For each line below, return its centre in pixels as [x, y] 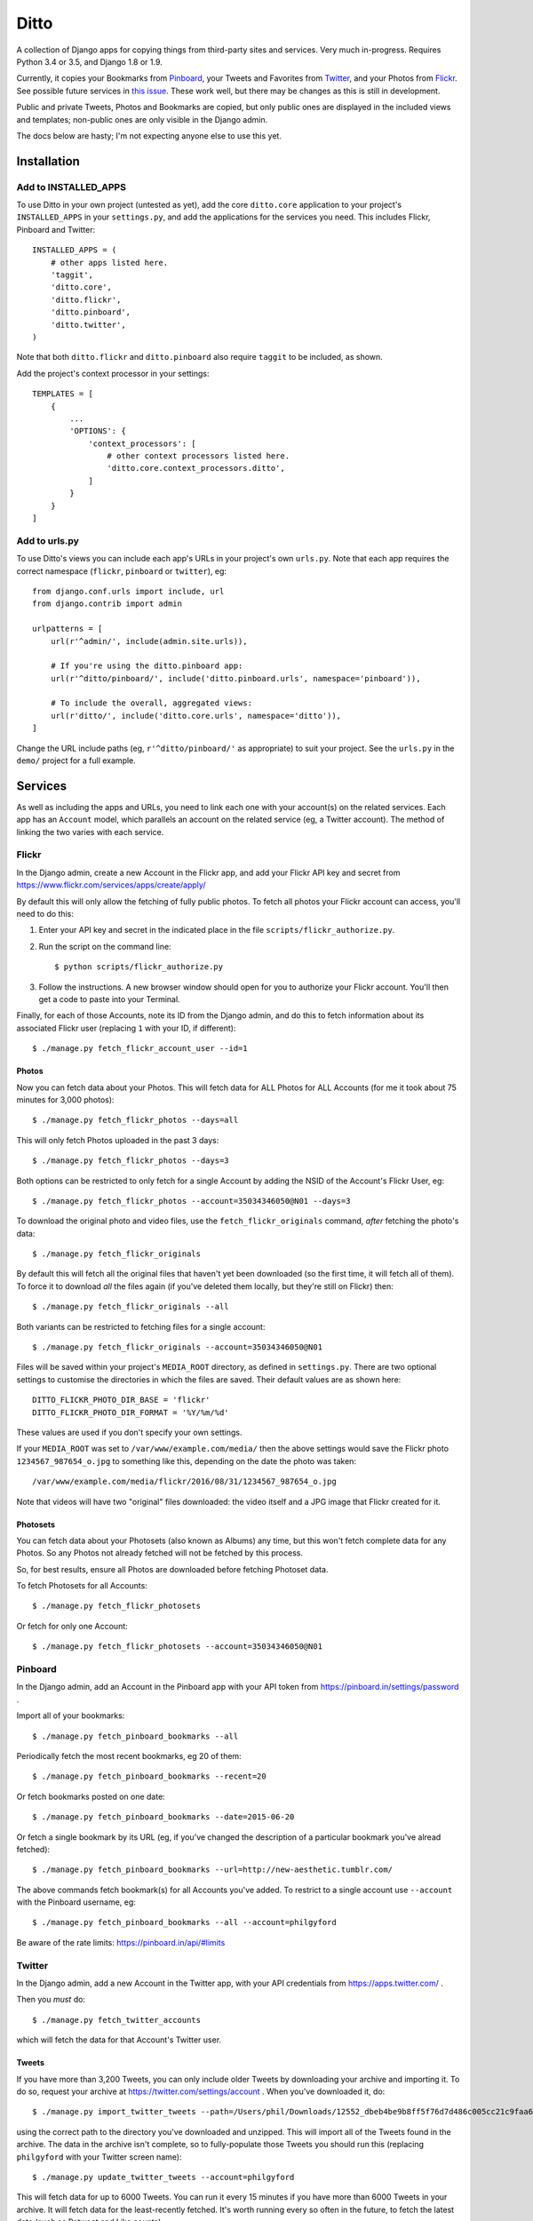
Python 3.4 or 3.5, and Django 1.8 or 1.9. [90, 61]
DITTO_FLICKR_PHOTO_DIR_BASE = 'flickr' [121, 1400]
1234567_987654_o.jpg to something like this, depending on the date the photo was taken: [187, 1461]
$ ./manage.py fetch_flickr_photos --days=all [135, 1120]
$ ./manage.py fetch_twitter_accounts [117, 2020]
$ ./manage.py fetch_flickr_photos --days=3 [131, 1161]
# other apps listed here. [109, 263]
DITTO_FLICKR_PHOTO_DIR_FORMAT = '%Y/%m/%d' [131, 1412]
